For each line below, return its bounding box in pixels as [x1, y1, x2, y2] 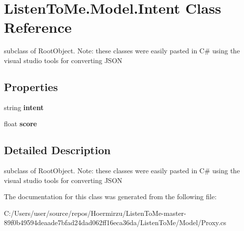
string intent [4, 102, 44, 112]
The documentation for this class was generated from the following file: [4, 191, 217, 202]
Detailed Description [4, 142, 111, 158]
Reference [4, 17, 72, 37]
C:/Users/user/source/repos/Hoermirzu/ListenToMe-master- [4, 208, 186, 218]
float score [4, 118, 37, 129]
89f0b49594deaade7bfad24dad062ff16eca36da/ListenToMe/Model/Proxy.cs [4, 217, 226, 228]
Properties [4, 79, 58, 94]
